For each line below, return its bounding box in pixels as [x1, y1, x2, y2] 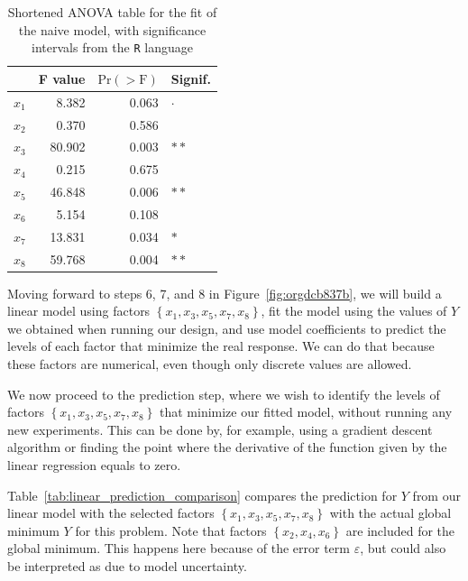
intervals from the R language [32, 38, 193, 57]
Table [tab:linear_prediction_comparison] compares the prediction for [7, 485, 398, 504]
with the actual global [329, 503, 452, 522]
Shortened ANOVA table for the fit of [7, 3, 217, 21]
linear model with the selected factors [7, 503, 215, 522]
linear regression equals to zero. [7, 456, 181, 475]
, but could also [360, 539, 446, 558]
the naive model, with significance [18, 20, 206, 39]
